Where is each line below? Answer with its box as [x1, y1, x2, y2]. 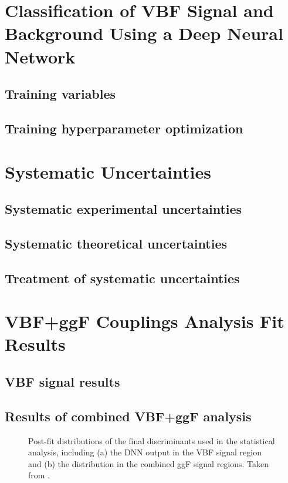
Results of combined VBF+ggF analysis [5, 407, 252, 425]
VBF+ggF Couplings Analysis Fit [5, 309, 284, 333]
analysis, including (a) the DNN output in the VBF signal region [28, 446, 262, 458]
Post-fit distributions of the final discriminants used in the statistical [28, 434, 275, 447]
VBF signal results [5, 372, 120, 390]
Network [5, 44, 76, 68]
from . [28, 469, 50, 481]
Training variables [5, 85, 116, 103]
